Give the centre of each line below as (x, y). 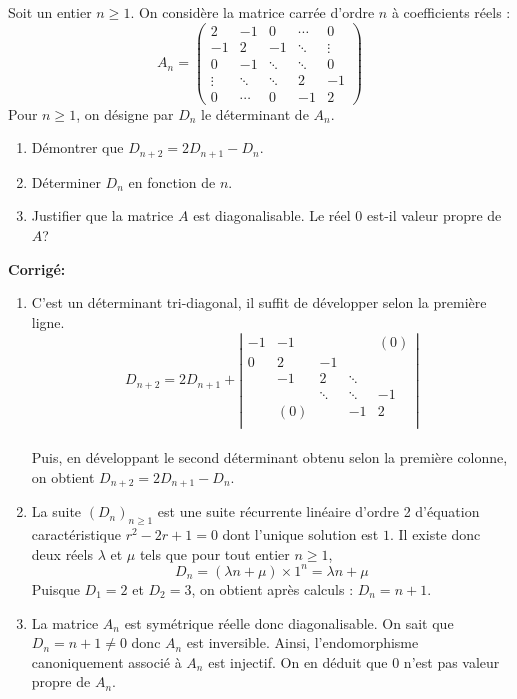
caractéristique (76, 534)
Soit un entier (50, 12)
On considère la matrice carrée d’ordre (256, 12)
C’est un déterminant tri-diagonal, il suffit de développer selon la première (259, 302)
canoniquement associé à (106, 661)
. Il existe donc (435, 534)
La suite (56, 511)
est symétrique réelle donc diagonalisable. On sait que (289, 622)
